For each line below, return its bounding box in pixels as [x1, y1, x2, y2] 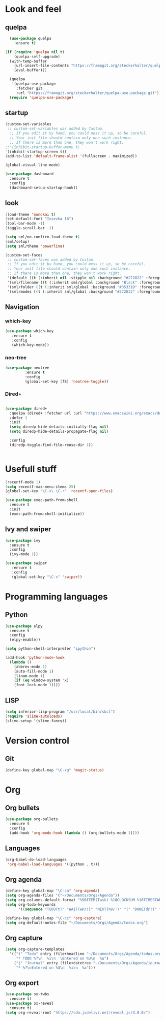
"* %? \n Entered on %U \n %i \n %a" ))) [16, 965, 96, 970]
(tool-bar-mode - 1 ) [5, 221, 45, 226]
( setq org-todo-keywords [5, 902, 56, 907]
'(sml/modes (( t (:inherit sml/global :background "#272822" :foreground [7, 289, 162, 294]
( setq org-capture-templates [5, 947, 65, 952]
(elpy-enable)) [9, 637, 41, 642]
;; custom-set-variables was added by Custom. [7, 127, 105, 131]
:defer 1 [9, 415, 27, 420]
